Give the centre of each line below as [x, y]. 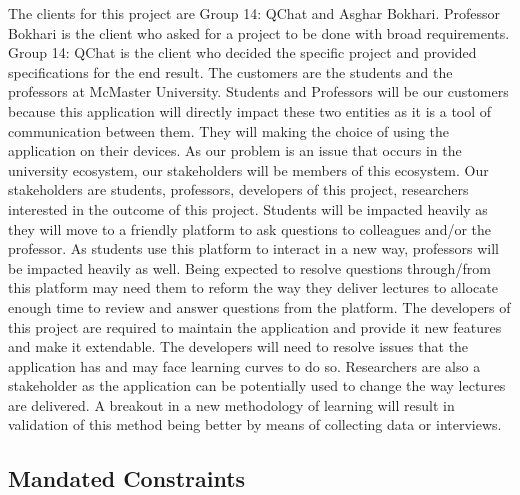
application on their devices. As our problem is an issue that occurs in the [235, 150]
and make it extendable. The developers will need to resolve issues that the [238, 346]
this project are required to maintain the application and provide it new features [255, 326]
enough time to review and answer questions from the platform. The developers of [259, 306]
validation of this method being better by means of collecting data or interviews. [255, 424]
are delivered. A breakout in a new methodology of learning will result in [231, 404]
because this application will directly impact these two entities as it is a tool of [250, 110]
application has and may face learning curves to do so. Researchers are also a [244, 365]
